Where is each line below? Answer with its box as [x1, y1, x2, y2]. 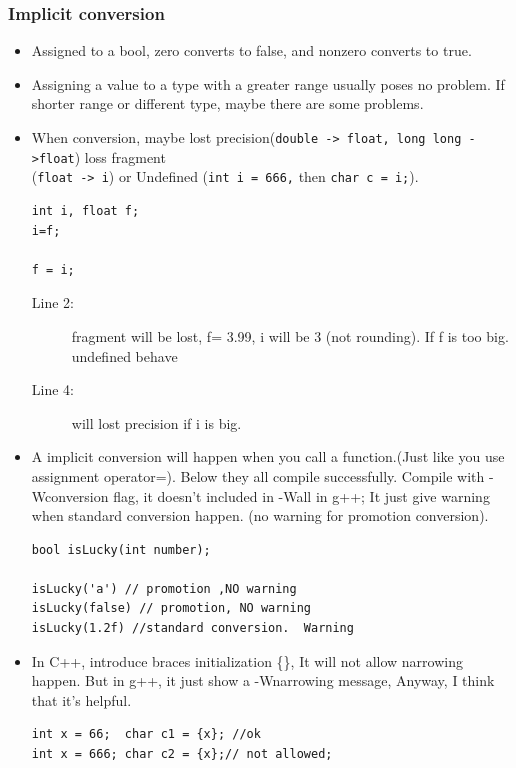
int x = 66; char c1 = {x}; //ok [31, 727, 261, 742]
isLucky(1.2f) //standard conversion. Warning [31, 621, 354, 636]
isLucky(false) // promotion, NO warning [31, 601, 311, 616]
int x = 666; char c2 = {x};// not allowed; [31, 747, 333, 762]
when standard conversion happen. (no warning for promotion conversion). [31, 505, 489, 526]
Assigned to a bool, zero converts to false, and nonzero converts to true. [31, 40, 472, 61]
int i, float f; [31, 203, 140, 218]
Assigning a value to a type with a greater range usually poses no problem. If [31, 73, 505, 94]
